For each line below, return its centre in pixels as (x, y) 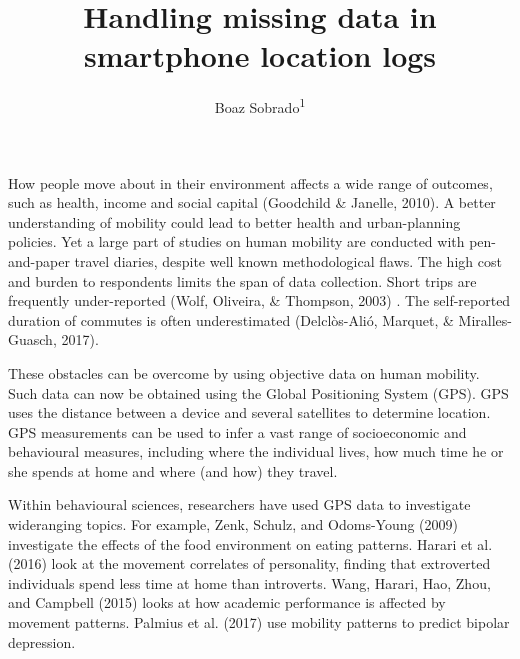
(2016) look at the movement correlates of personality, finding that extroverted (249, 563)
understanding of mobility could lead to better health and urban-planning (234, 221)
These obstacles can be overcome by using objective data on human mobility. (244, 372)
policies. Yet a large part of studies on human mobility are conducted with (236, 241)
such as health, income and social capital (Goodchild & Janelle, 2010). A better (252, 202)
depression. (42, 641)
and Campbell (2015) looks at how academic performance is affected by (227, 602)
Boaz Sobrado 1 (260, 105)
